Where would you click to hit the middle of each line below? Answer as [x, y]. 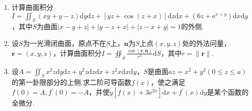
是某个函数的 [228, 92]
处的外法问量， [206, 43]
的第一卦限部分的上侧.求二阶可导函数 [71, 82]
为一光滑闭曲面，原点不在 [64, 43]
